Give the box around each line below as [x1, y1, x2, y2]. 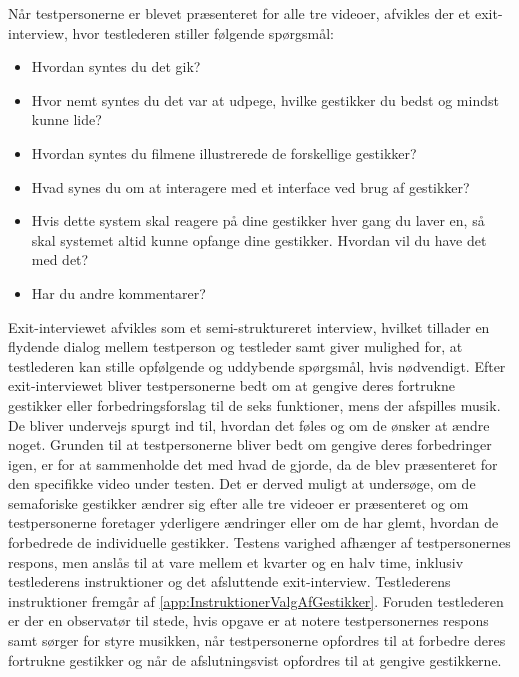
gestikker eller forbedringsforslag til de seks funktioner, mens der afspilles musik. [8, 394, 501, 415]
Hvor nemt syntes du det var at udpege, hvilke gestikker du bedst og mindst [31, 89, 499, 110]
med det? [31, 249, 89, 270]
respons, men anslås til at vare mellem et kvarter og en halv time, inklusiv [8, 551, 464, 572]
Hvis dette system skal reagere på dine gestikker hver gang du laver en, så [31, 210, 485, 231]
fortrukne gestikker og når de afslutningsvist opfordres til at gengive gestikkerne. [8, 649, 502, 670]
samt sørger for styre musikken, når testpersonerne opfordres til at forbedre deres [8, 630, 506, 651]
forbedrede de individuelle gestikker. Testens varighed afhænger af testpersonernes [8, 532, 511, 553]
